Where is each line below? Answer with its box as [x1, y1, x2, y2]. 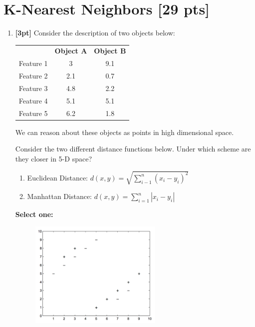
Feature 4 [18, 95, 48, 105]
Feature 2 [18, 70, 48, 81]
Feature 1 [18, 58, 48, 68]
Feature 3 [18, 83, 48, 93]
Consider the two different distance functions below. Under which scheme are [15, 143, 251, 154]
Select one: [15, 209, 53, 219]
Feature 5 [18, 107, 48, 118]
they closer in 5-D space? [15, 153, 92, 163]
